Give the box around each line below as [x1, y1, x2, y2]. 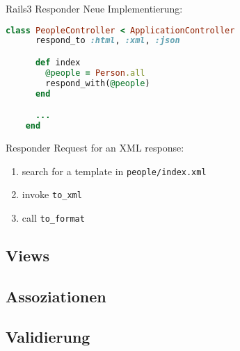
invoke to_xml [22, 187, 82, 202]
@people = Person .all [45, 67, 145, 78]
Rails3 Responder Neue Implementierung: [6, 1, 183, 15]
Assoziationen [6, 285, 106, 307]
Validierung [6, 326, 90, 348]
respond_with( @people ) [45, 78, 150, 88]
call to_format [22, 210, 85, 225]
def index [35, 58, 81, 67]
